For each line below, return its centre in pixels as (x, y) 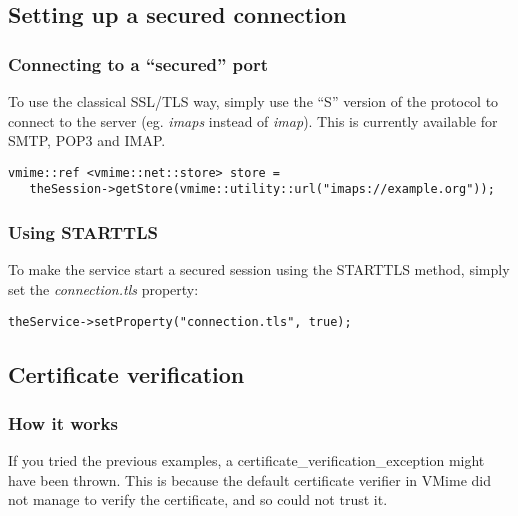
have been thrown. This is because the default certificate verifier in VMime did (249, 479)
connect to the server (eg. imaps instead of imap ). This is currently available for (253, 120)
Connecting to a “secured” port (138, 63)
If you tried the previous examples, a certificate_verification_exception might (246, 460)
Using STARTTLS (83, 232)
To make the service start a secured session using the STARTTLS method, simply (259, 269)
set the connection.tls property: (103, 288)
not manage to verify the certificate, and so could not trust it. (198, 499)
